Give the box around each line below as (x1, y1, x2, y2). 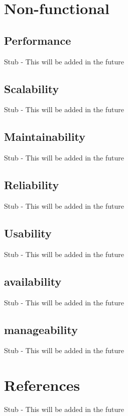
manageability (4, 321, 78, 337)
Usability (4, 225, 52, 240)
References (4, 375, 80, 395)
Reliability (4, 177, 59, 193)
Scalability (4, 80, 59, 96)
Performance (4, 32, 71, 48)
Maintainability (4, 129, 86, 144)
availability (4, 273, 62, 289)
